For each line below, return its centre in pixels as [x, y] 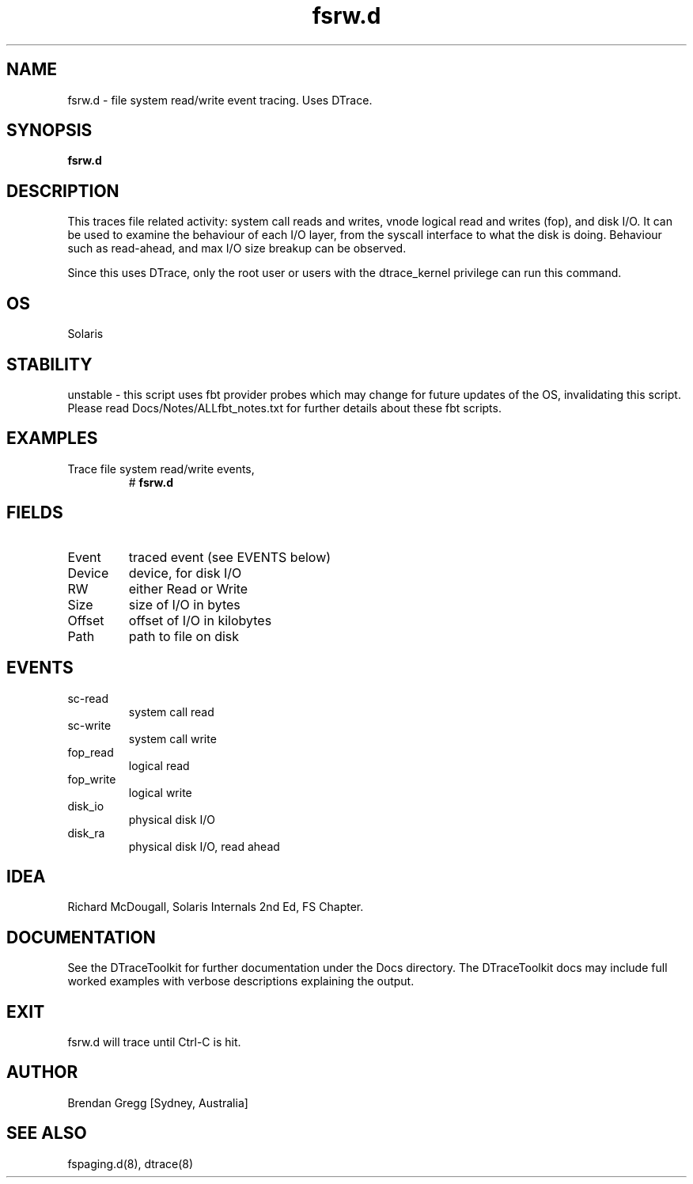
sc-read [88, 698]
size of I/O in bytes [184, 604]
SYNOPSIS [49, 131]
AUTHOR [42, 1072]
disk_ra [86, 833]
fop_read [91, 752]
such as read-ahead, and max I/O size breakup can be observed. [237, 249]
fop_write [92, 779]
